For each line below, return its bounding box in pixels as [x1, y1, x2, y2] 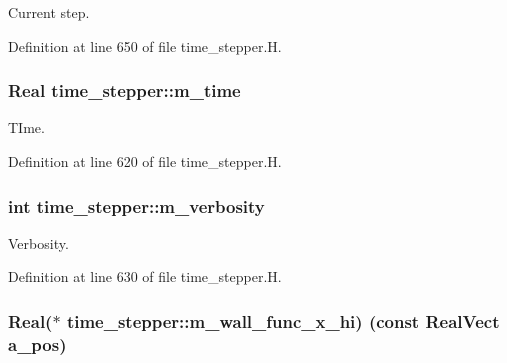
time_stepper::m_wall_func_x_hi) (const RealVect [66, 308, 500, 333]
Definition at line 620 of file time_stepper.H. [8, 151, 282, 171]
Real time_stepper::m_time [8, 78, 241, 103]
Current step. [8, 2, 90, 22]
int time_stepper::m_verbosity [8, 193, 265, 218]
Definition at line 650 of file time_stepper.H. [8, 35, 282, 56]
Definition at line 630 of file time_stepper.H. [8, 266, 282, 287]
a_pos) [8, 331, 67, 356]
